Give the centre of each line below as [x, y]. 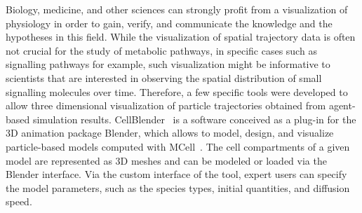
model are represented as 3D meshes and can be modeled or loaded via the [166, 160]
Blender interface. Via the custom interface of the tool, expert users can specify [176, 174]
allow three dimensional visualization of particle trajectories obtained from [166, 105]
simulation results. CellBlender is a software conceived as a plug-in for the [194, 119]
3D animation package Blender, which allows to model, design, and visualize [170, 133]
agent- [342, 105]
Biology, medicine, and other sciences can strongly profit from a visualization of [177, 9]
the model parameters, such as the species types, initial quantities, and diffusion [178, 187]
